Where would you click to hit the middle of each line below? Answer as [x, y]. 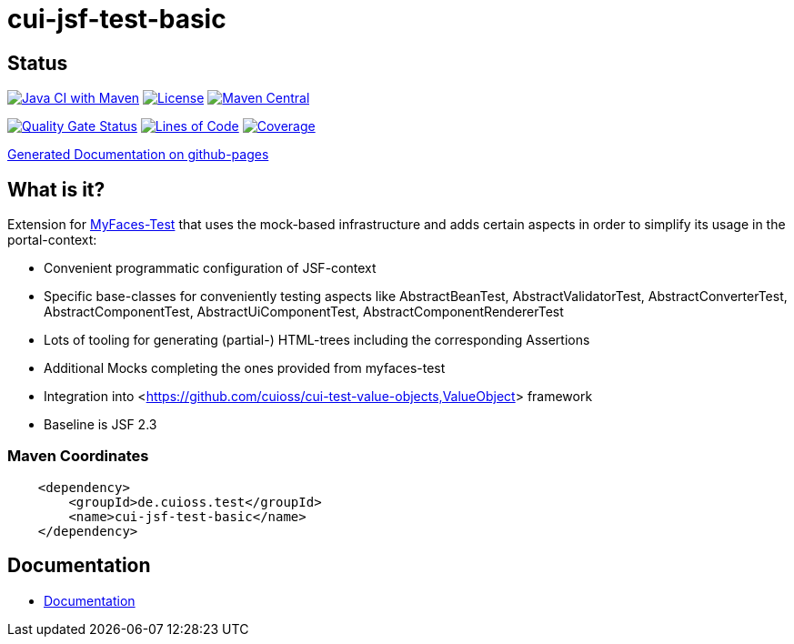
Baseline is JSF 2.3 [101, 425]
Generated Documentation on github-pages [138, 155]
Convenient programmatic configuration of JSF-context [210, 268]
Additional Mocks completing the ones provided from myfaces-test [245, 368]
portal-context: [52, 240]
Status [38, 63]
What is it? [56, 189]
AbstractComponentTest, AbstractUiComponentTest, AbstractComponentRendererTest [304, 312]
